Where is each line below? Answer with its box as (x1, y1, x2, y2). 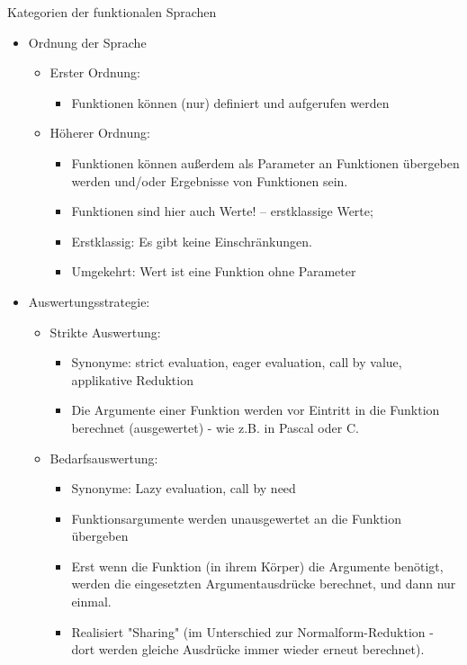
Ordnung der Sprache (28, 32, 147, 51)
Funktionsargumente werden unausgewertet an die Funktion (71, 508, 402, 527)
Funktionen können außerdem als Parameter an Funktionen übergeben (71, 153, 460, 172)
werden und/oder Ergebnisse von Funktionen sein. (71, 171, 348, 190)
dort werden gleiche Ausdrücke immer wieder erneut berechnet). (71, 640, 425, 659)
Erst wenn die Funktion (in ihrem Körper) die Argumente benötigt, (71, 556, 444, 575)
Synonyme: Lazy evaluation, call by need (71, 479, 296, 498)
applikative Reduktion (71, 370, 193, 389)
